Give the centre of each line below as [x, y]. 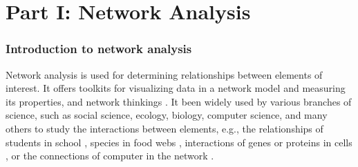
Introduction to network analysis [99, 49]
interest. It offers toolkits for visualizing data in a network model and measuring [176, 88]
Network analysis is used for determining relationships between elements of [164, 74]
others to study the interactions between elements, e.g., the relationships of [164, 128]
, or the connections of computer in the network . [110, 156]
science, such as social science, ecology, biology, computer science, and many [167, 115]
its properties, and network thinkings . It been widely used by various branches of [179, 101]
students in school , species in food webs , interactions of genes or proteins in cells [179, 142]
